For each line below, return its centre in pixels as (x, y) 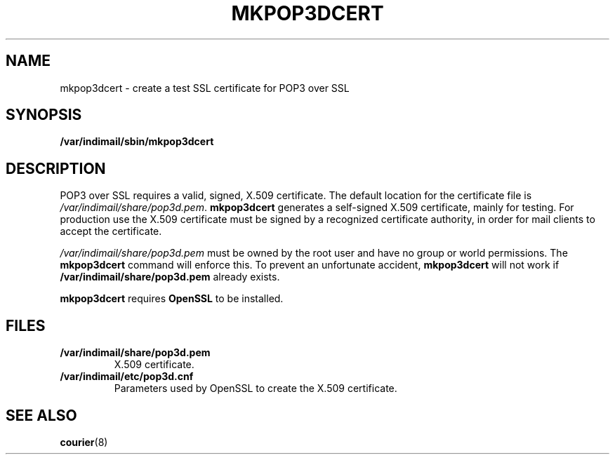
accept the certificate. (111, 231)
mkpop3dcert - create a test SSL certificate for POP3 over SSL (205, 88)
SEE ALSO (41, 415)
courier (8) (84, 442)
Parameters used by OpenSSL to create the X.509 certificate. (256, 388)
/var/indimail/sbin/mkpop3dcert (137, 142)
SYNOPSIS (44, 115)
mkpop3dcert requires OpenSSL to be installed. (172, 299)
